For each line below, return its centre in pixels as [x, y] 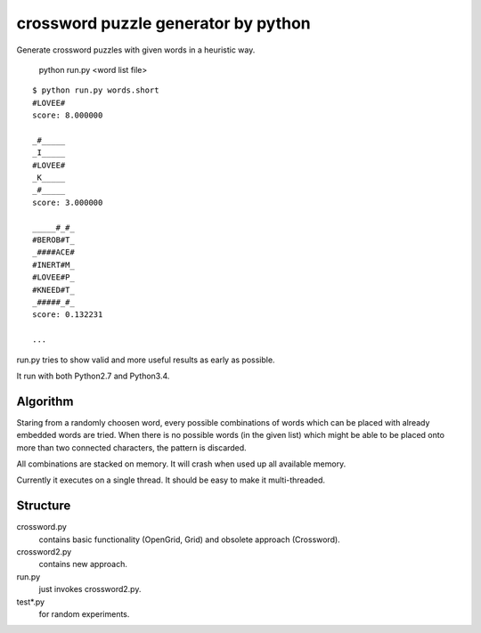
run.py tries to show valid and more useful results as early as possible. [146, 360]
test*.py [30, 602]
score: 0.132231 [68, 315]
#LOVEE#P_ [53, 277]
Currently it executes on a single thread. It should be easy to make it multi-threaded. [171, 480]
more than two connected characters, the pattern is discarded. [131, 447]
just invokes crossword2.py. [90, 589]
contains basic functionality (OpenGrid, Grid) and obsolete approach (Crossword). [189, 540]
